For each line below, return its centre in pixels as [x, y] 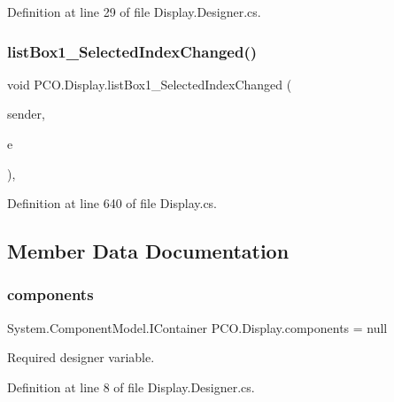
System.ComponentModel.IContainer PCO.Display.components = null [197, 327]
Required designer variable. [81, 357]
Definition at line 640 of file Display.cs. [112, 203]
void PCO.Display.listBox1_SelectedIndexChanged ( [150, 84]
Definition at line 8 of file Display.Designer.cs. [131, 387]
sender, [26, 114]
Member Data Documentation [148, 251]
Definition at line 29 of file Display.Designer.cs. [134, 12]
